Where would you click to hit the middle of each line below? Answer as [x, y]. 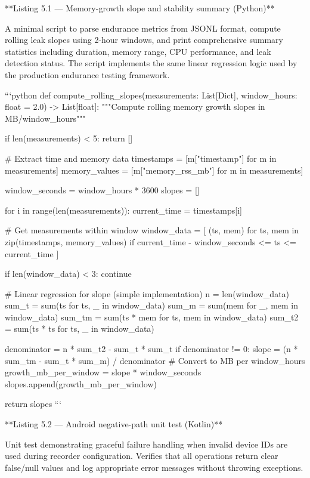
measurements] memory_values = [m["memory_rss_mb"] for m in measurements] [154, 170]
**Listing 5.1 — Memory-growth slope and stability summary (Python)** [140, 8]
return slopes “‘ [33, 404]
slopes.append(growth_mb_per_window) [81, 383]
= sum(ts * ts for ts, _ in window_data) [80, 329]
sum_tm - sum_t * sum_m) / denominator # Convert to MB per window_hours [155, 360]
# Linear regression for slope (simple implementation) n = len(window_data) [147, 293]
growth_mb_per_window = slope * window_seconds [103, 372]
